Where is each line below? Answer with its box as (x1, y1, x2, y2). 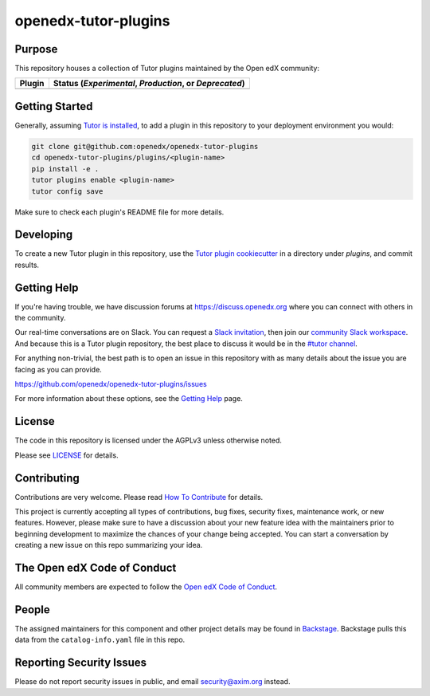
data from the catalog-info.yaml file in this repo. (14, 635, 186, 645)
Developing (14, 228, 73, 242)
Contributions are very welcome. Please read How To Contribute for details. (14, 492, 264, 501)
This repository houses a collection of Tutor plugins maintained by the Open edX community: (14, 64, 320, 73)
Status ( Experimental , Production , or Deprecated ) (53, 78, 245, 89)
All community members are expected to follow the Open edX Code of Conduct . (14, 582, 278, 592)
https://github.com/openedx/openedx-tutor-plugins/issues (14, 379, 207, 389)
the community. (14, 313, 66, 323)
